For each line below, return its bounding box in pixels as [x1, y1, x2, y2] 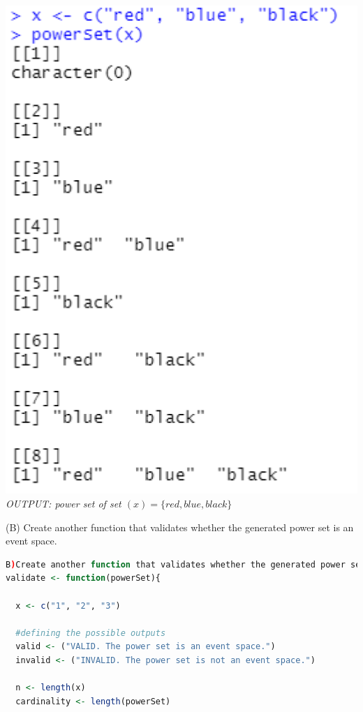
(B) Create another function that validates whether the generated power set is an [6, 519, 354, 534]
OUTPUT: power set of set [6, 496, 121, 510]
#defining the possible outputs [15, 628, 166, 638]
